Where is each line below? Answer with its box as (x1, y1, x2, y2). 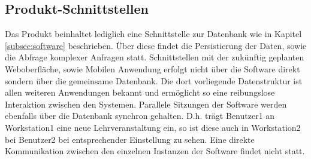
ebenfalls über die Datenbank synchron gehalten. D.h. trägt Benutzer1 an (5, 109, 275, 122)
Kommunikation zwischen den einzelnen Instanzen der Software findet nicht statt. (5, 145, 305, 157)
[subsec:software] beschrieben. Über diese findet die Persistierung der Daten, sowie (5, 39, 307, 51)
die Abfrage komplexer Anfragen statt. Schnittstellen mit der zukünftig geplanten (5, 51, 304, 63)
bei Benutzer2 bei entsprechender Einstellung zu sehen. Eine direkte (5, 133, 255, 145)
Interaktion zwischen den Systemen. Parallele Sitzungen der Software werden (5, 97, 287, 110)
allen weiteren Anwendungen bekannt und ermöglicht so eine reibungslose (5, 86, 275, 99)
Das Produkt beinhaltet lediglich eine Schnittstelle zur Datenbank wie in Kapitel (5, 27, 302, 40)
